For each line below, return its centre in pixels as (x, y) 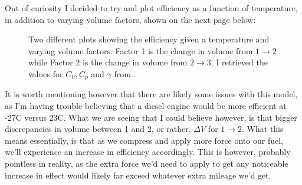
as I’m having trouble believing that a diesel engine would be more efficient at (146, 106)
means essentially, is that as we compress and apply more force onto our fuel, (144, 140)
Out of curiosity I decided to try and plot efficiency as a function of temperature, (151, 8)
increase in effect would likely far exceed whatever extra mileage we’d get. (138, 175)
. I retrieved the (239, 62)
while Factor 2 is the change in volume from (108, 62)
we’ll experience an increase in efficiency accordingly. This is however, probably (148, 152)
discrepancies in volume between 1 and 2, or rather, (98, 129)
